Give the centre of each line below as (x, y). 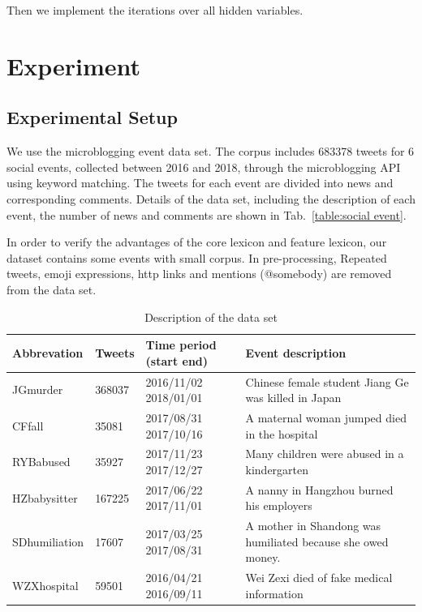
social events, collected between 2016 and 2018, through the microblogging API (204, 167)
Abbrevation (48, 352)
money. (263, 557)
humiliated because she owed (317, 541)
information (274, 593)
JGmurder (38, 389)
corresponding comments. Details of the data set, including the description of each (211, 198)
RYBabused (41, 462)
